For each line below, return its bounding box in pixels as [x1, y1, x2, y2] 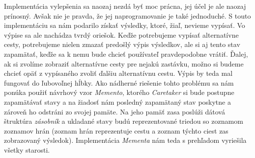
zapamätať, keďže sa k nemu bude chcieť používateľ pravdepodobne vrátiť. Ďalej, [4, 48, 248, 59]
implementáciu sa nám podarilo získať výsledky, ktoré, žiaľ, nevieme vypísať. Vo [4, 20, 245, 30]
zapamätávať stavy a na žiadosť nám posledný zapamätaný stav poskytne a [4, 96, 231, 107]
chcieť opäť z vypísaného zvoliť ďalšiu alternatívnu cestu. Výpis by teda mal [4, 68, 233, 78]
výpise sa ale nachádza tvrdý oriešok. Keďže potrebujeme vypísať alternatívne [4, 29, 239, 40]
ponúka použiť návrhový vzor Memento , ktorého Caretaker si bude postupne [4, 87, 234, 97]
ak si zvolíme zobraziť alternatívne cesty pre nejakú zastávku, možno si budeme [4, 58, 244, 68]
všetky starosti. [4, 144, 50, 155]
